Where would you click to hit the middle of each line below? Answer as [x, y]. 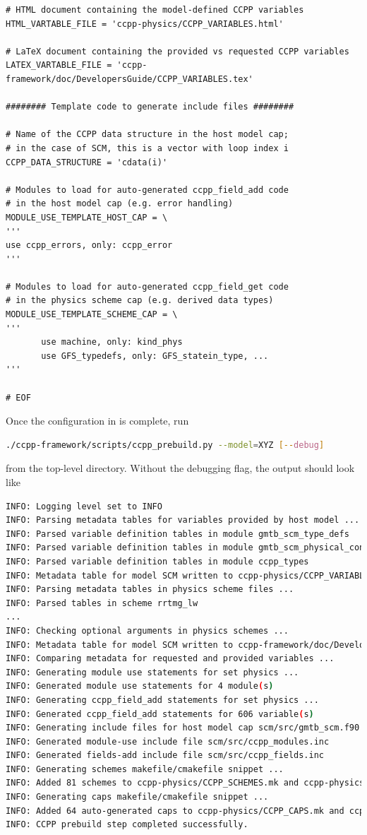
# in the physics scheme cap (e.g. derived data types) [140, 301]
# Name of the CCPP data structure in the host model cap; [147, 135]
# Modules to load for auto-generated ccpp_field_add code [147, 190]
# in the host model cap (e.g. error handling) [120, 204]
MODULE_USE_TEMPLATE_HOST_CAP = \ [87, 217]
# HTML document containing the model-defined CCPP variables [155, 10]
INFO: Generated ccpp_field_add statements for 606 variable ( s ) [160, 714]
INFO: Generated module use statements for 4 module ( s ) [140, 686]
